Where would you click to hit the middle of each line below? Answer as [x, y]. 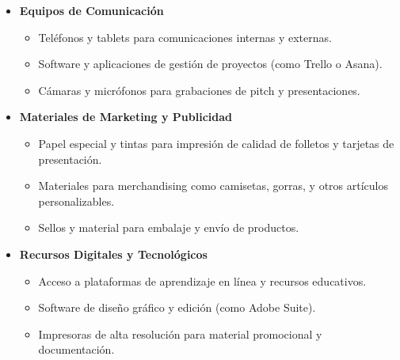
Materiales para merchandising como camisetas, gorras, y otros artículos [213, 186]
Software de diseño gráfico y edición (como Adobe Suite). [177, 307]
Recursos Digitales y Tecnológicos [113, 254]
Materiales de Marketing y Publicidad [126, 117]
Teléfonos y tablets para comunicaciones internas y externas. [185, 37]
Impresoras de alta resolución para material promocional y [180, 333]
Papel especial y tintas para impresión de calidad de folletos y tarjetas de [216, 143]
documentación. [76, 349]
